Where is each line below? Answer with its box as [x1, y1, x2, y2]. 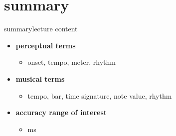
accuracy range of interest [15, 107, 107, 118]
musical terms [15, 73, 65, 84]
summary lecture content [4, 23, 78, 34]
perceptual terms [15, 40, 76, 50]
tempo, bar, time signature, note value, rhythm [27, 90, 172, 101]
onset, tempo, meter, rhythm [27, 57, 116, 67]
